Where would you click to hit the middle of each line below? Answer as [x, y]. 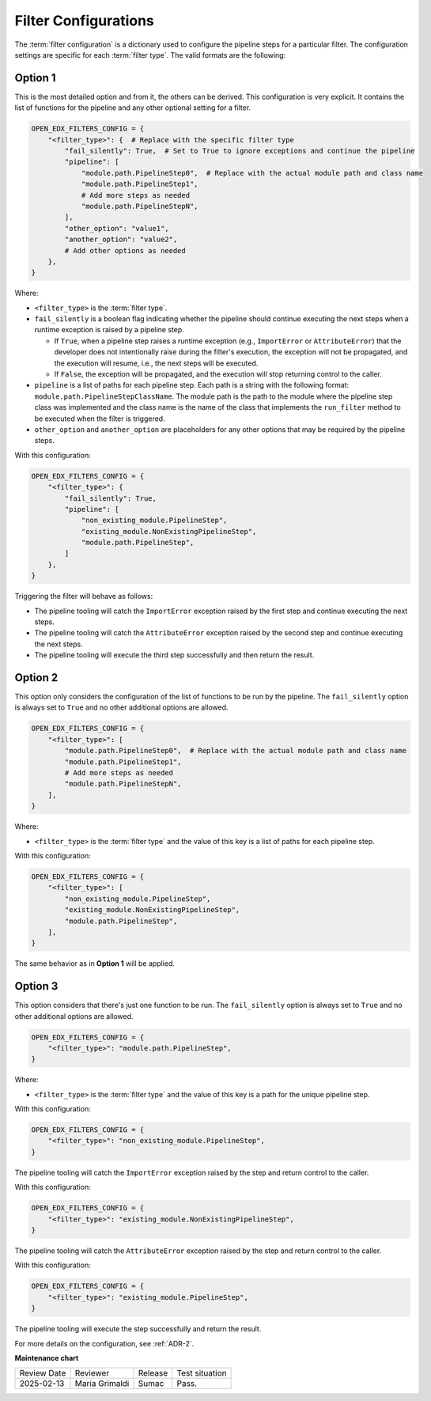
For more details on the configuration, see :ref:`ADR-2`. [104, 1343]
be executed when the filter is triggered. [100, 418]
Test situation [202, 1373]
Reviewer [92, 1373]
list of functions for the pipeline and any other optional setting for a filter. [133, 108]
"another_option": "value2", [121, 240]
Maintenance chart [47, 1357]
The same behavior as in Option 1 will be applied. [95, 964]
